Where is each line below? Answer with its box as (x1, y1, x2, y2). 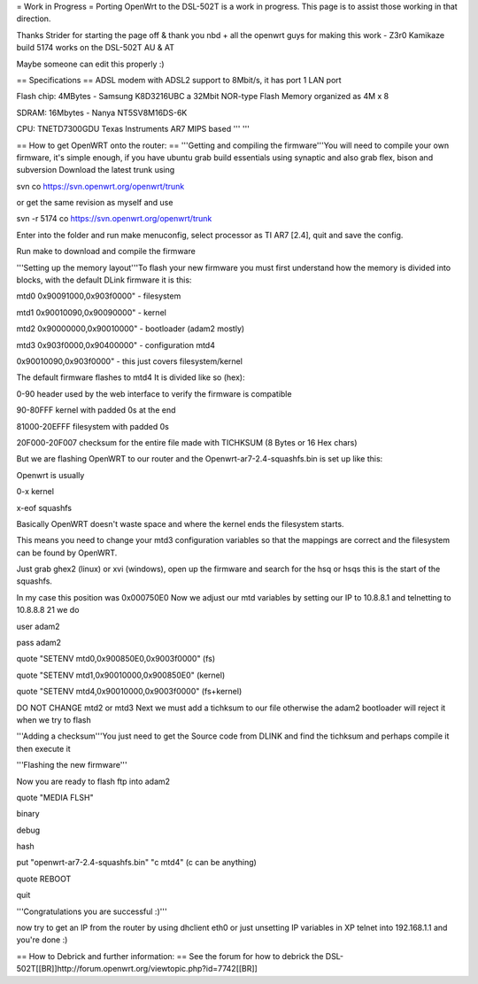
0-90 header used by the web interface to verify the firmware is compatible (16, 388, 292, 399)
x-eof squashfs (16, 502, 73, 513)
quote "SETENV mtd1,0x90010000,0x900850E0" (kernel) (16, 670, 226, 680)
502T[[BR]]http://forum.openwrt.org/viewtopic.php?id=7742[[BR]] (16, 964, 258, 974)
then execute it (16, 743, 71, 754)
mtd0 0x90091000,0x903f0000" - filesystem (16, 291, 181, 301)
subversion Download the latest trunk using (16, 165, 175, 175)
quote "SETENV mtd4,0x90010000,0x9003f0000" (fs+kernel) (16, 686, 243, 697)
